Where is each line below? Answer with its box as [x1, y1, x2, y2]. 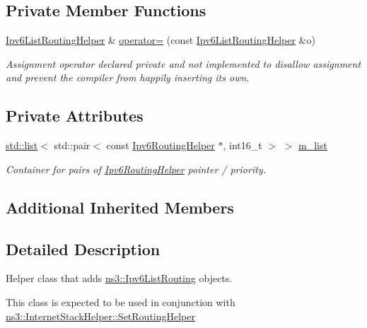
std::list [6, 138, 38, 153]
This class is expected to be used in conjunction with [6, 294, 235, 309]
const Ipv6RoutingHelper [106, 138, 215, 153]
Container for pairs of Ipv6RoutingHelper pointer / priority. [6, 161, 266, 176]
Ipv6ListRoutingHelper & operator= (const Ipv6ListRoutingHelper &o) [6, 33, 315, 47]
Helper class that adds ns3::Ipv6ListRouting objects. [6, 271, 233, 286]
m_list [298, 138, 327, 153]
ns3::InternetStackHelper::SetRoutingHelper [6, 308, 195, 323]
